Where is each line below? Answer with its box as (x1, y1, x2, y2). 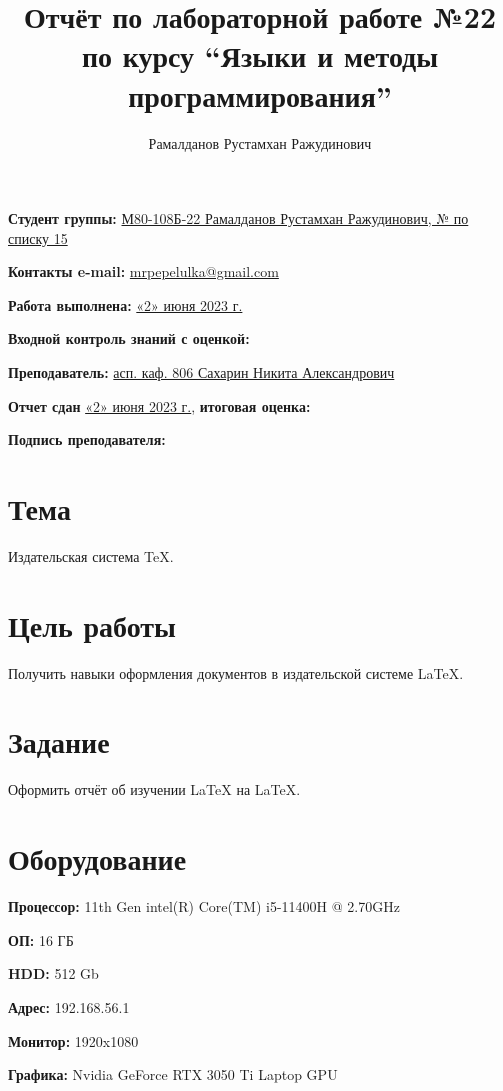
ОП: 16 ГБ (8, 929, 74, 950)
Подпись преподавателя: (8, 429, 166, 450)
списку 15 (8, 227, 68, 248)
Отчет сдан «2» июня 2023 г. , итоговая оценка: (8, 395, 311, 416)
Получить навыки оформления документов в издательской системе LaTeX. (8, 662, 464, 683)
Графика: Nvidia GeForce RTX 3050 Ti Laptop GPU (8, 1064, 338, 1085)
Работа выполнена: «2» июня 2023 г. (8, 294, 243, 315)
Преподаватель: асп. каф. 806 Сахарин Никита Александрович (8, 362, 395, 383)
